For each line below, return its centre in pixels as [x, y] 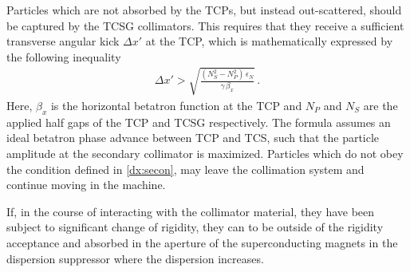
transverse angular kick [63, 41]
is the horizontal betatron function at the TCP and [176, 105]
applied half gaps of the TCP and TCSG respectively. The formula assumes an [199, 122]
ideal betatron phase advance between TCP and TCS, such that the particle [193, 138]
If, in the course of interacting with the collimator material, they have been [191, 211]
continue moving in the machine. [86, 185]
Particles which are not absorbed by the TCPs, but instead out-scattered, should [204, 10]
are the [380, 105]
